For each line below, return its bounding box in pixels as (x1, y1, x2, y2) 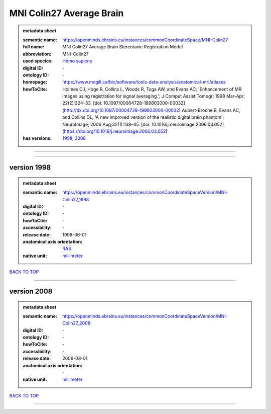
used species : (23, 58, 53, 64)
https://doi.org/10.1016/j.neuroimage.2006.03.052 (64, 128, 166, 134)
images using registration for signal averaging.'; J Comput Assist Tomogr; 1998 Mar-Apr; (62, 93, 245, 99)
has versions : (23, 135, 52, 141)
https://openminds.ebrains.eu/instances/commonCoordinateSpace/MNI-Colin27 (62, 37, 228, 43)
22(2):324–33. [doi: (62, 100, 103, 106)
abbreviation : (23, 51, 52, 57)
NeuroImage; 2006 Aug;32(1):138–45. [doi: (62, 121, 151, 127)
